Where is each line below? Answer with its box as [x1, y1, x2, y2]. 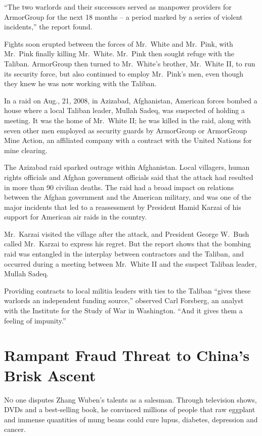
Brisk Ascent [4, 365, 96, 385]
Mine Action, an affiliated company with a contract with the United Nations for [4, 135, 252, 146]
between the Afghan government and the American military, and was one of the [4, 192, 251, 202]
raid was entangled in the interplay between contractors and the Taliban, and [4, 248, 244, 259]
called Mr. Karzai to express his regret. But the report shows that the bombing [4, 238, 251, 249]
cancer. [4, 424, 26, 434]
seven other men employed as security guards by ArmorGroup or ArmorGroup [4, 125, 247, 135]
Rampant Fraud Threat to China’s [4, 345, 250, 366]
